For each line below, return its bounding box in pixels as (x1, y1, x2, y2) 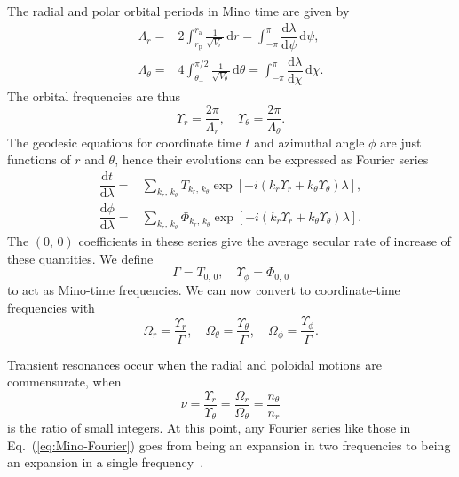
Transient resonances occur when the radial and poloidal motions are (7, 354, 383, 373)
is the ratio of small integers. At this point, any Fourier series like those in (7, 418, 411, 437)
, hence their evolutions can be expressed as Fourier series (115, 150, 429, 169)
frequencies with (7, 298, 95, 316)
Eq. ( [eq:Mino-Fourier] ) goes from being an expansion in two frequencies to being (7, 435, 451, 454)
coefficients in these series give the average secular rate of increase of (78, 232, 451, 250)
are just (380, 132, 422, 151)
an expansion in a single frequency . (7, 453, 204, 472)
